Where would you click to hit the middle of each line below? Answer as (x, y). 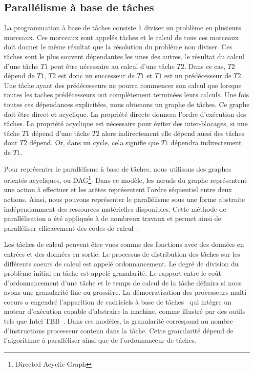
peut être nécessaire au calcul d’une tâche (112, 66)
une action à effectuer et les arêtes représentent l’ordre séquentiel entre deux (118, 189)
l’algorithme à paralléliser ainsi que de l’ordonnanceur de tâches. (100, 340)
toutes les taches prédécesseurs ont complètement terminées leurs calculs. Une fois (127, 95)
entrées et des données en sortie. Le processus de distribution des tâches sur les (122, 253)
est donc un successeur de (96, 76)
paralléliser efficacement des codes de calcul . (72, 228)
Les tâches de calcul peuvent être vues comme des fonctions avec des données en (124, 244)
